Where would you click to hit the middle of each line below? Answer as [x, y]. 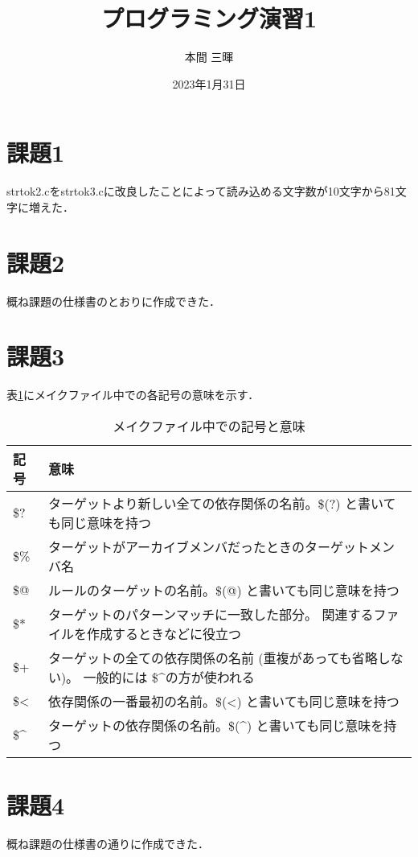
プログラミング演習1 [209, 18]
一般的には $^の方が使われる [169, 677]
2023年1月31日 [209, 83]
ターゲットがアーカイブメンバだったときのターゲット [208, 546]
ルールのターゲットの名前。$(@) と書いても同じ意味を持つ [223, 590]
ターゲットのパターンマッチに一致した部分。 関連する [211, 614]
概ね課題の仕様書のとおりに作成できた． [113, 301]
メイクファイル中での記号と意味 [209, 426]
